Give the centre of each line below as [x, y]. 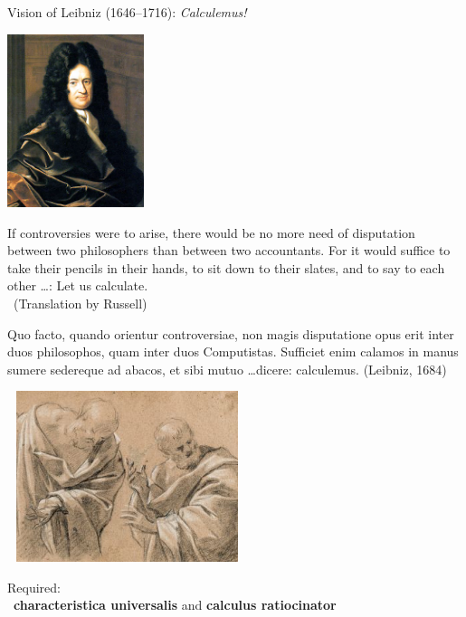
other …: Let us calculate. [78, 285]
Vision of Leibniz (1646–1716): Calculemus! [127, 12]
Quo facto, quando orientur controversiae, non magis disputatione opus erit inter [231, 333]
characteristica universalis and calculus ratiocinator [175, 605]
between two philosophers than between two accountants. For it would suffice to [229, 250]
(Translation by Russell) [80, 303]
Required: [34, 587]
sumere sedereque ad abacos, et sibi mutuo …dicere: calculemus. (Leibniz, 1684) [227, 369]
